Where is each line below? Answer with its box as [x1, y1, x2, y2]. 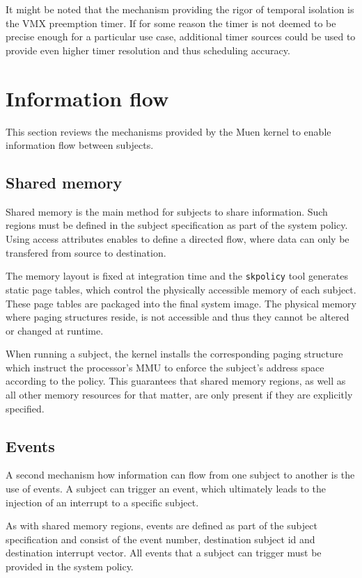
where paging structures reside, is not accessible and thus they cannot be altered [6, 310, 349, 324]
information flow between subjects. [6, 138, 154, 152]
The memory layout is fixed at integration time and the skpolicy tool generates [6, 268, 348, 283]
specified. [6, 401, 45, 415]
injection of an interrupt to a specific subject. [6, 495, 199, 509]
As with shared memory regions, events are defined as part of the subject [6, 518, 317, 533]
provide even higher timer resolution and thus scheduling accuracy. [6, 42, 290, 57]
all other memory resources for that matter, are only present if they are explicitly [6, 387, 353, 402]
